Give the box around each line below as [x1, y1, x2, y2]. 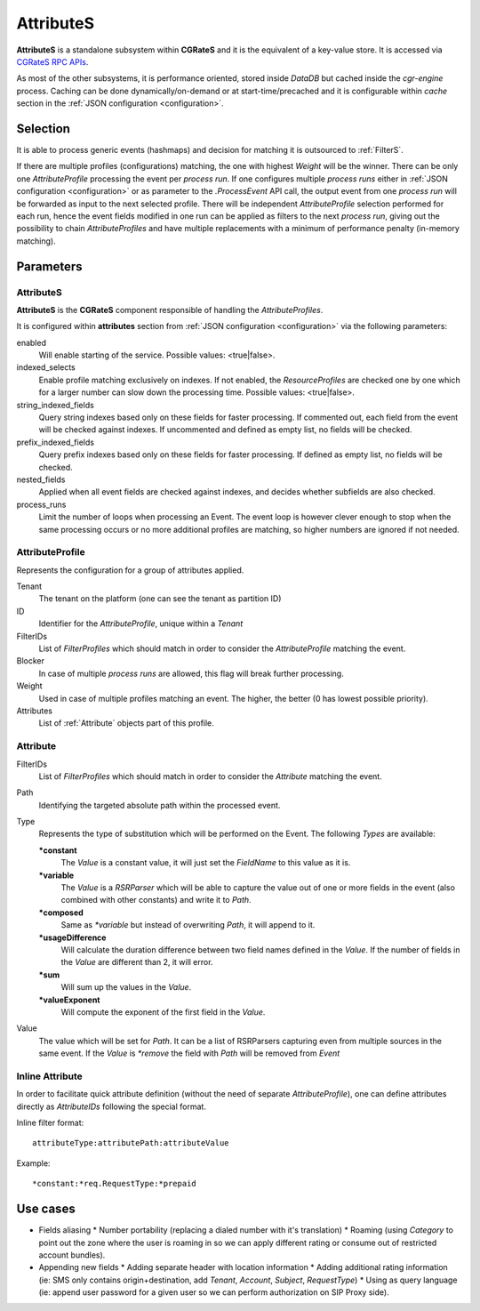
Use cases [16, 1202, 76, 1217]
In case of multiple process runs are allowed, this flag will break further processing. [38, 668, 344, 679]
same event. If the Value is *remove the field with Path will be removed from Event [38, 1048, 340, 1058]
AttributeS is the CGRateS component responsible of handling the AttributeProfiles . [16, 304, 324, 315]
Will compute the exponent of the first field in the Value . [60, 1006, 266, 1017]
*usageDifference [38, 932, 107, 943]
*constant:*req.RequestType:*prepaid [32, 1178, 197, 1189]
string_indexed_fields [16, 399, 95, 410]
